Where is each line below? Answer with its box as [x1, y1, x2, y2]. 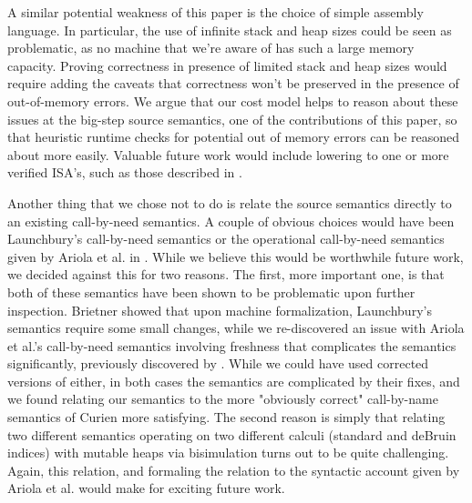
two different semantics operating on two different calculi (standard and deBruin [7, 425, 457, 444]
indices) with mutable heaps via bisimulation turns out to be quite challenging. [7, 443, 449, 462]
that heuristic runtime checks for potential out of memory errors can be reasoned [7, 127, 460, 146]
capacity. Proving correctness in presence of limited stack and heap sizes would [7, 55, 447, 75]
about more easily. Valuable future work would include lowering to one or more [7, 145, 449, 164]
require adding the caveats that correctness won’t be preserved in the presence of [7, 74, 459, 93]
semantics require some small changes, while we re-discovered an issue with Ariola [7, 318, 465, 337]
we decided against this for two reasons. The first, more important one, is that [7, 265, 445, 284]
